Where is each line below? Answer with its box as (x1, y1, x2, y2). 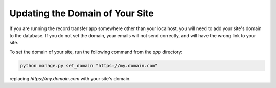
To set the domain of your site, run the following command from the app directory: (9, 49, 183, 55)
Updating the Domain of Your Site (9, 8, 154, 19)
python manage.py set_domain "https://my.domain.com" (20, 63, 158, 68)
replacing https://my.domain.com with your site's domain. (9, 75, 131, 81)
